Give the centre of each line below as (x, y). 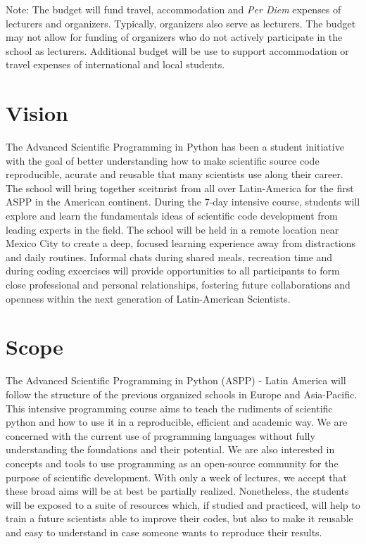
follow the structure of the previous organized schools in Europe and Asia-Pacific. (182, 394)
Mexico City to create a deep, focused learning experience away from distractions (181, 243)
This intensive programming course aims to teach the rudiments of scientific (169, 408)
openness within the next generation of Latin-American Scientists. (148, 298)
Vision (37, 113)
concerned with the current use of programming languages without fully (160, 435)
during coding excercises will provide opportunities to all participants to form (173, 271)
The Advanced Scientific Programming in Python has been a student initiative (175, 147)
